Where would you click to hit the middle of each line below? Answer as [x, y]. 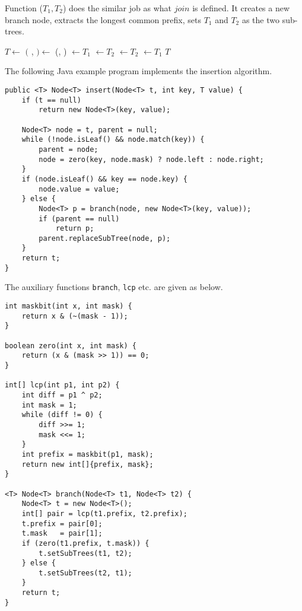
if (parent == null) [79, 219]
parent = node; [69, 149]
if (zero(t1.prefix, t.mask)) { [85, 543]
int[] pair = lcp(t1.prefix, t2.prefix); [104, 513]
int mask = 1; [49, 405]
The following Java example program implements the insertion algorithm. [139, 71]
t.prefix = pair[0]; [62, 524]
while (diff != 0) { [62, 415]
